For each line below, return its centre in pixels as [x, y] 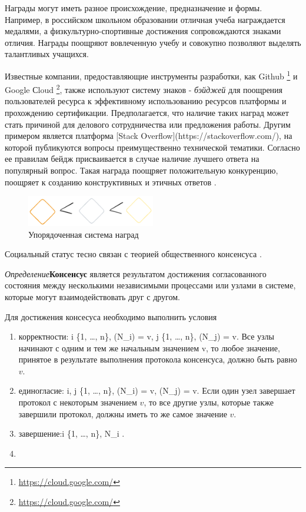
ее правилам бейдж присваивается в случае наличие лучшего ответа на [132, 159]
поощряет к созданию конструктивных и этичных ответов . [111, 182]
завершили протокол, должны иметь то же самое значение [123, 413]
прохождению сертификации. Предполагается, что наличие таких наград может [147, 113]
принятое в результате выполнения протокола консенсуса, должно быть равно [158, 359]
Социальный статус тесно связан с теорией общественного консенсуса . [133, 254]
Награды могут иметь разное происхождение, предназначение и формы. [134, 8]
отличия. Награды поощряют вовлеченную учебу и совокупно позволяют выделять [153, 42]
